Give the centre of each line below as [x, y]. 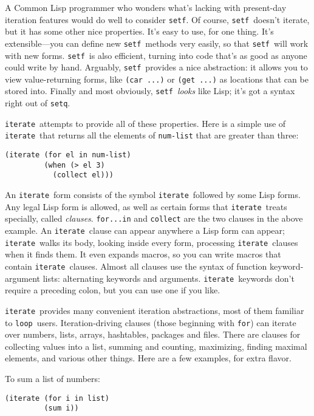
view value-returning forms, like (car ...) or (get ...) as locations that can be [157, 79]
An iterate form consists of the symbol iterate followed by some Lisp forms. [153, 195]
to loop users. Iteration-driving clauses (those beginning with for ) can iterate [151, 322]
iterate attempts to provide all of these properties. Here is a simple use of [145, 123]
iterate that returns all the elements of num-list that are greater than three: [152, 135]
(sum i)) [61, 408]
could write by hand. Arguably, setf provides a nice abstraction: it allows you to [156, 67]
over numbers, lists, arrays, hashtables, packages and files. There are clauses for [153, 334]
